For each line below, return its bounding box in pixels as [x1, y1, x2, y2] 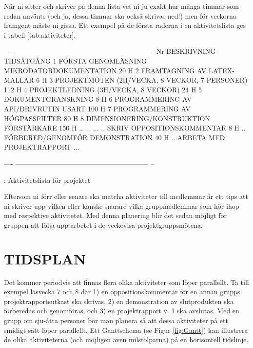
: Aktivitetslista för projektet [4, 174, 91, 185]
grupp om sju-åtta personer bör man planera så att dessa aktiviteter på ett [4, 315, 228, 325]
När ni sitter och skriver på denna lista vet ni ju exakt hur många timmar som [4, 1, 239, 11]
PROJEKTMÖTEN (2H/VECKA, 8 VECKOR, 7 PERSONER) [55, 75, 248, 85]
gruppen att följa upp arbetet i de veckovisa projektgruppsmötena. [4, 219, 203, 230]
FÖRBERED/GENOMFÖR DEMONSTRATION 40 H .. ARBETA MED [4, 132, 225, 142]
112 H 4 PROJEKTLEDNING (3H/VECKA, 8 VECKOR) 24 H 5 [4, 84, 202, 94]
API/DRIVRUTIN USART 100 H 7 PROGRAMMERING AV [4, 103, 191, 113]
